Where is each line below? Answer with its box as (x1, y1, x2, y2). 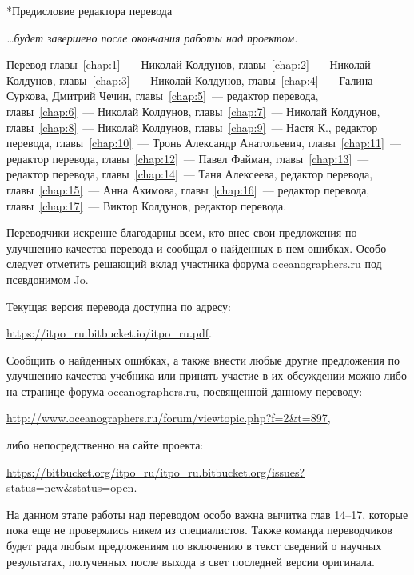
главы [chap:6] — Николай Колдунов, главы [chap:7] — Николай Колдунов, (6, 102, 380, 119)
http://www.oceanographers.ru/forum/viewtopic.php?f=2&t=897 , (6, 409, 331, 426)
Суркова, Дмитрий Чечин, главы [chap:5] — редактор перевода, (6, 87, 319, 104)
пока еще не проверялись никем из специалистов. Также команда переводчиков (6, 521, 392, 538)
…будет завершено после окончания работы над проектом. (6, 29, 298, 46)
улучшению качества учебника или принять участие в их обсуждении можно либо (6, 367, 407, 384)
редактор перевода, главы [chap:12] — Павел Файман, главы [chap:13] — (6, 150, 369, 166)
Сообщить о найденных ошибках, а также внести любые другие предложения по (6, 351, 400, 368)
